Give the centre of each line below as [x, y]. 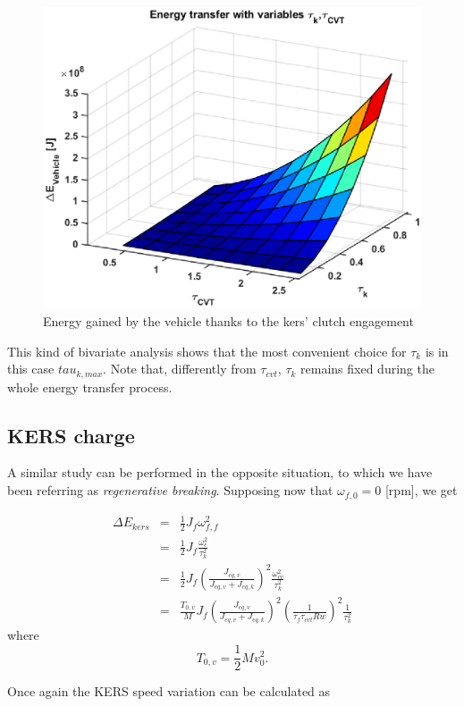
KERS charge [71, 435]
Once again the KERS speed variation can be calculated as [169, 691]
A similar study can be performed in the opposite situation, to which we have [220, 472]
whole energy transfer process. [90, 387]
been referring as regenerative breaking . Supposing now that [170, 490]
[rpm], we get [421, 490]
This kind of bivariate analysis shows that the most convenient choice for [207, 351]
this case [31, 369]
